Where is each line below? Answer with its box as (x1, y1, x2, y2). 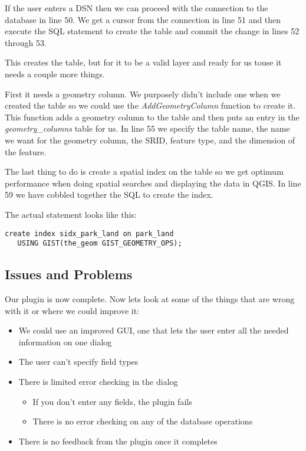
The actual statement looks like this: (5, 208, 137, 220)
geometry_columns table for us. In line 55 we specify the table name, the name (5, 122, 290, 135)
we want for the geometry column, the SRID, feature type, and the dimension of (5, 133, 295, 146)
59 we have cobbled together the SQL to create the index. (5, 188, 213, 201)
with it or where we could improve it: (5, 304, 139, 316)
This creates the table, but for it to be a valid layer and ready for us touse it (5, 56, 282, 68)
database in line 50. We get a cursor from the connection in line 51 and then (5, 13, 281, 25)
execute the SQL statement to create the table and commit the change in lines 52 (5, 25, 300, 37)
